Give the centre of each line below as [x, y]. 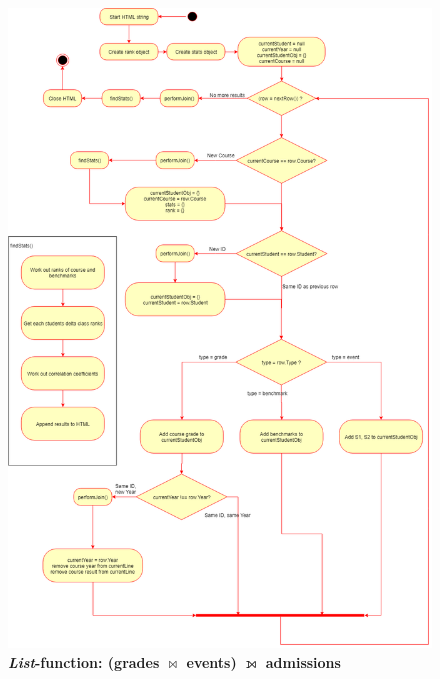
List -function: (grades [84, 661]
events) [211, 661]
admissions [303, 661]
